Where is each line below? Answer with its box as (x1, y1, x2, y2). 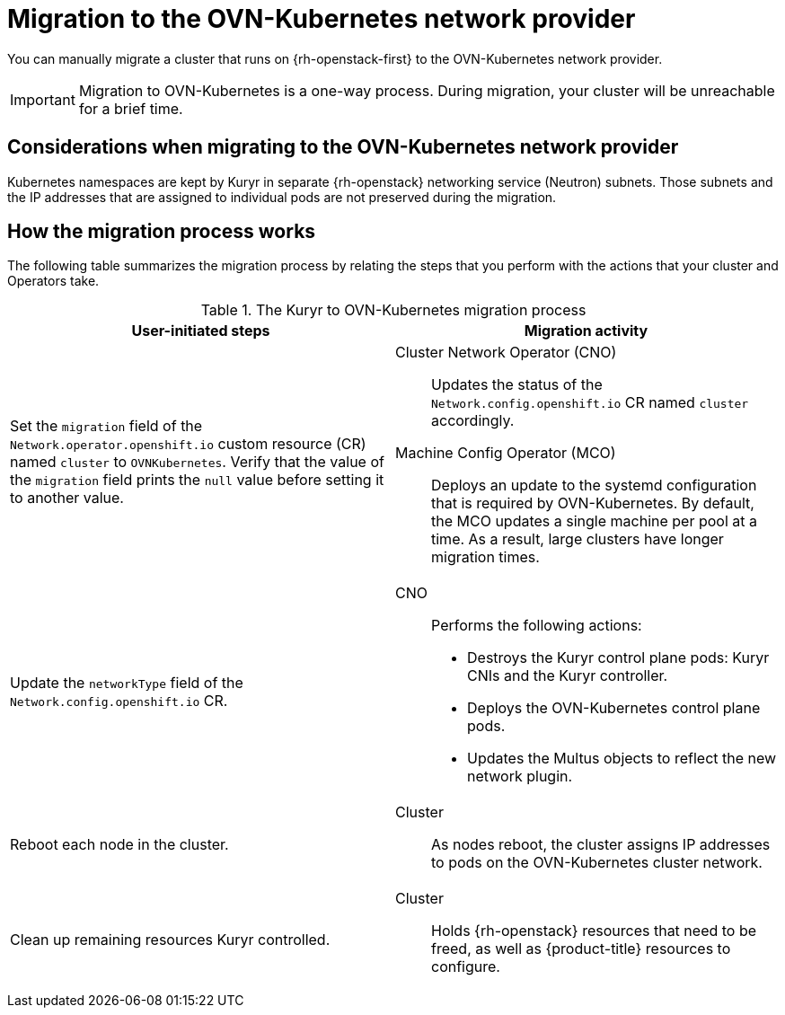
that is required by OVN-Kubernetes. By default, (431, 494, 754, 513)
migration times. (431, 548, 540, 567)
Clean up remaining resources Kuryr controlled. (10, 931, 331, 949)
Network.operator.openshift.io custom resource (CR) (10, 435, 366, 454)
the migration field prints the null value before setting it (10, 471, 384, 490)
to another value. (10, 489, 124, 507)
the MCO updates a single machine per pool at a (431, 512, 758, 531)
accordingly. (431, 411, 515, 430)
